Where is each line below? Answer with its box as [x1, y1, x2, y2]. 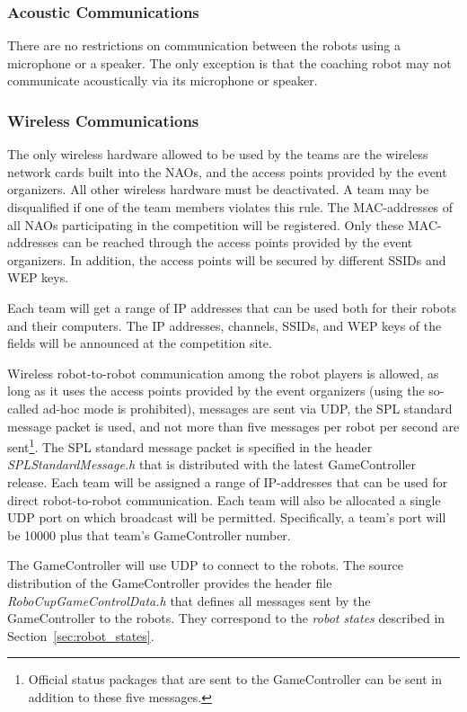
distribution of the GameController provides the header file [7, 573, 332, 592]
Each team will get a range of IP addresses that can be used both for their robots [7, 298, 456, 316]
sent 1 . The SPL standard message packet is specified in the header [7, 435, 373, 456]
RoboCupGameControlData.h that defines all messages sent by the [7, 591, 371, 610]
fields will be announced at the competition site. [7, 334, 272, 352]
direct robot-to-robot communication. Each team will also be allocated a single [7, 490, 441, 509]
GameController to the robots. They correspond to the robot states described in [7, 609, 445, 627]
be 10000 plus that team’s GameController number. [7, 525, 291, 544]
